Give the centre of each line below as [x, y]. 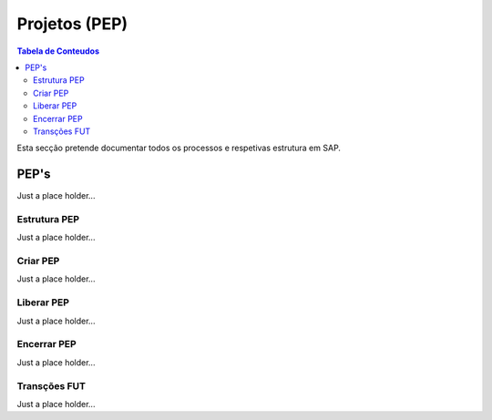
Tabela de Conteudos [58, 51]
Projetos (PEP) [72, 24]
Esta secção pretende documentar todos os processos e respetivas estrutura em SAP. [179, 148]
